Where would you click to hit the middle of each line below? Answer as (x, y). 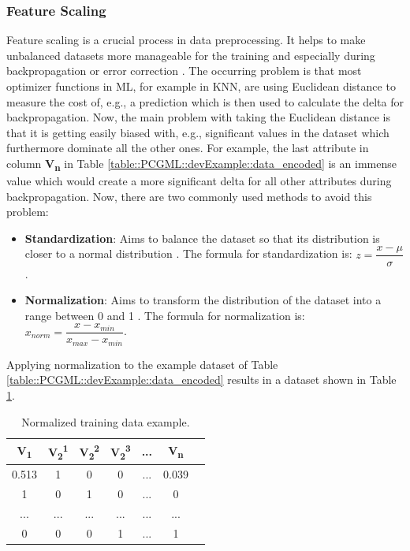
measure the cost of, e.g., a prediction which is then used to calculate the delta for (205, 101)
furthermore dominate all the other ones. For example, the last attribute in (188, 148)
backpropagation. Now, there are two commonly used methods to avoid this (189, 196)
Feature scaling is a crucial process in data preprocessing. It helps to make (186, 40)
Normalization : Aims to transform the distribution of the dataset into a (203, 300)
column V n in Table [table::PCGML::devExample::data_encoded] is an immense (201, 164)
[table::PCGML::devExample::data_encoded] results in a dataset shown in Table (201, 380)
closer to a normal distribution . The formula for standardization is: (188, 253)
